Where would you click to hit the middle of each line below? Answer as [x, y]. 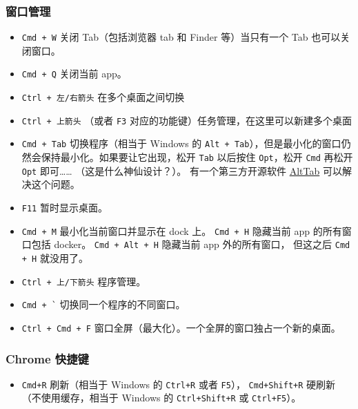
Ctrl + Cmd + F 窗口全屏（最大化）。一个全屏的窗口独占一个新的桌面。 [181, 327]
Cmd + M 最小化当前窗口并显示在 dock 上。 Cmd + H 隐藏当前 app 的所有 [182, 230]
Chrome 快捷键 [47, 358]
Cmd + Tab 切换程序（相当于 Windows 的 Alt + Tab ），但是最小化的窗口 [181, 143]
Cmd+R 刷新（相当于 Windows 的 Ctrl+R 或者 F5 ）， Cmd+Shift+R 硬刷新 [179, 384]
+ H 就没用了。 [55, 257]
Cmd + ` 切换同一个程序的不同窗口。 [103, 304]
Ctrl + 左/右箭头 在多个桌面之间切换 [103, 97]
